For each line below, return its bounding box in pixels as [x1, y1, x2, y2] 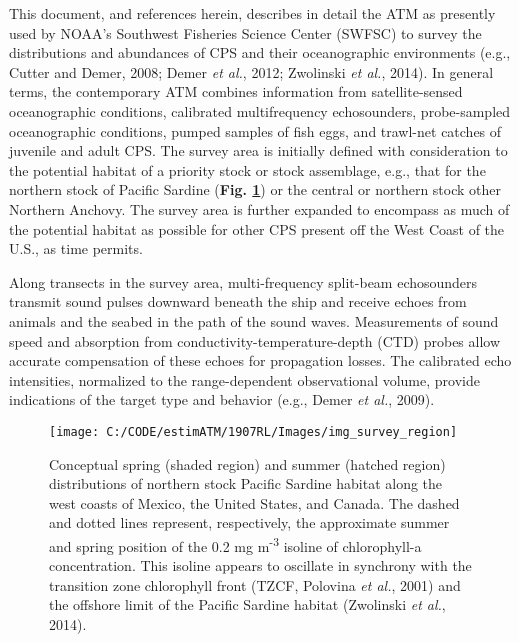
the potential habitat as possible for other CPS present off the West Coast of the [9, 218, 505, 239]
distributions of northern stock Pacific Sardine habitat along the [49, 473, 443, 494]
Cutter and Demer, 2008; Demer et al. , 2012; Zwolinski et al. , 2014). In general [9, 61, 494, 82]
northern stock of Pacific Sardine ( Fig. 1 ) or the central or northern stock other [9, 179, 502, 200]
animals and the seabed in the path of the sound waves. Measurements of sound [9, 310, 499, 331]
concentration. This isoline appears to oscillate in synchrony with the [49, 555, 472, 576]
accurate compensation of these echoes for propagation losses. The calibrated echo [9, 350, 512, 371]
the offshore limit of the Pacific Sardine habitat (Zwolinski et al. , [49, 594, 446, 615]
